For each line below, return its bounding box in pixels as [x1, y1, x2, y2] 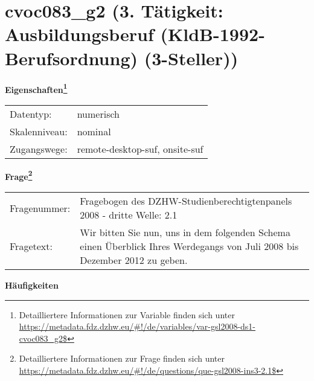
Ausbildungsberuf [5, 22, 154, 46]
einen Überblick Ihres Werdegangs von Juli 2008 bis [80, 239, 299, 253]
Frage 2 [5, 168, 33, 182]
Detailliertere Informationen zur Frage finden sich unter [19, 352, 225, 365]
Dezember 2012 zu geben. [80, 253, 188, 267]
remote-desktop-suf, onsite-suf [77, 141, 203, 156]
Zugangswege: [10, 141, 68, 156]
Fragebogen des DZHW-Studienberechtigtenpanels [80, 194, 292, 208]
